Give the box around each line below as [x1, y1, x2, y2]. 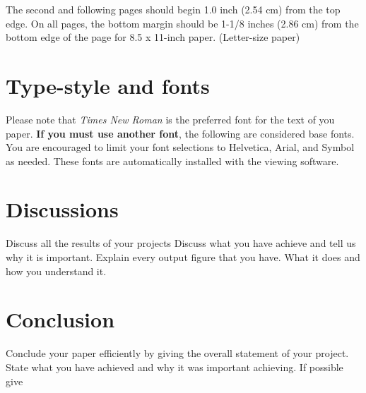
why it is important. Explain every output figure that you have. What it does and [6, 250, 360, 264]
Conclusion [6, 305, 115, 334]
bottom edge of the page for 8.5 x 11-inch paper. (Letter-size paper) [6, 30, 300, 44]
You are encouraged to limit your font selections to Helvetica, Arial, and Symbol [6, 140, 355, 155]
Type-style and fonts [6, 71, 210, 99]
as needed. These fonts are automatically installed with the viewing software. [6, 153, 339, 168]
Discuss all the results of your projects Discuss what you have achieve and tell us [6, 236, 356, 250]
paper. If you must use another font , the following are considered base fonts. [6, 126, 355, 140]
